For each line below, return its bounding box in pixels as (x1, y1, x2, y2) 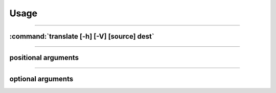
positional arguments (9, 53, 79, 62)
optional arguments (9, 75, 74, 83)
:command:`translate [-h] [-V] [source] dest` (9, 32, 154, 41)
